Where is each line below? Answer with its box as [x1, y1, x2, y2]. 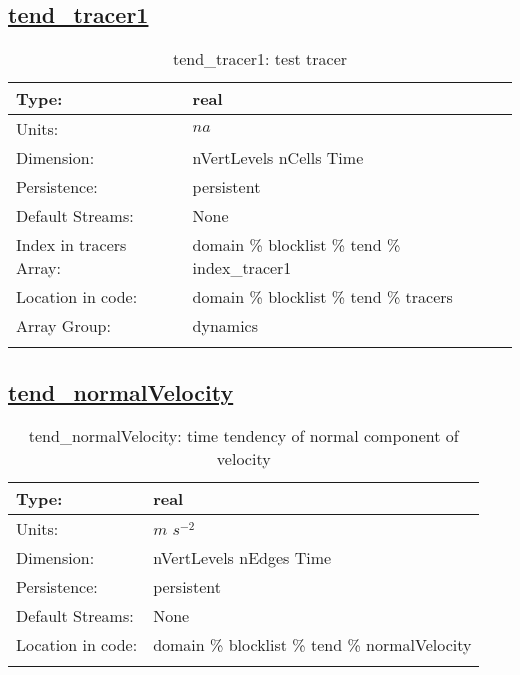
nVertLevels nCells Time [192, 146, 364, 170]
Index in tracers [16, 233, 127, 257]
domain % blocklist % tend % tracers [192, 285, 453, 309]
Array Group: [16, 314, 111, 338]
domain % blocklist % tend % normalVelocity [153, 633, 472, 657]
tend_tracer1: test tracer [172, 47, 348, 71]
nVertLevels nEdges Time [153, 546, 332, 570]
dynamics [192, 314, 259, 338]
